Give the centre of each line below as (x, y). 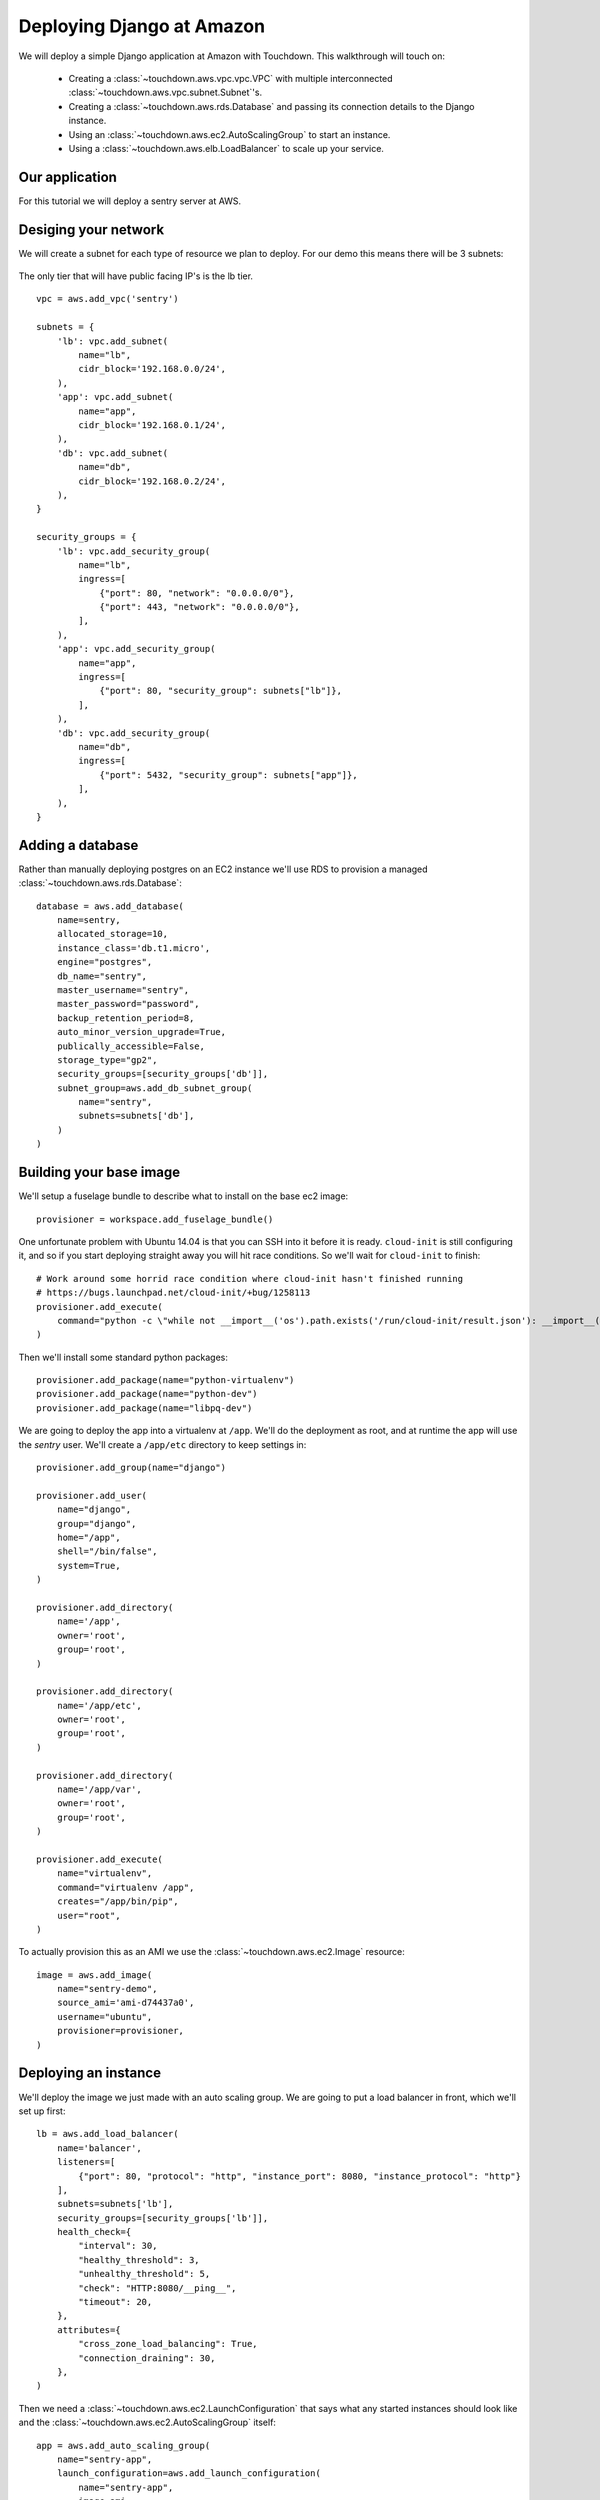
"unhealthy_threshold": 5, (144, 2274)
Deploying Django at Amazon (141, 26)
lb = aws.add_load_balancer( (107, 2134)
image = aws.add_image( (94, 1974)
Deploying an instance (90, 2073)
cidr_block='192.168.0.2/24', (152, 481)
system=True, (88, 1565)
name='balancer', (99, 2148)
